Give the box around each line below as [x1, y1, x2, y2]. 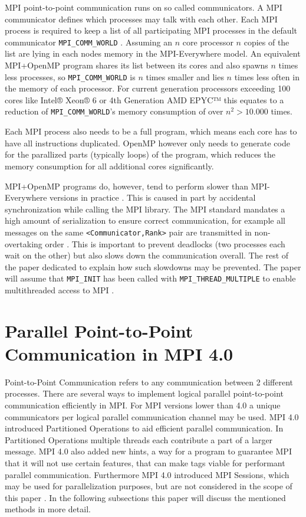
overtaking [5, 237, 42, 250]
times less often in [234, 70, 300, 83]
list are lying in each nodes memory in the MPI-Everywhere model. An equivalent [5, 47, 301, 60]
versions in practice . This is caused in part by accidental [50, 191, 256, 204]
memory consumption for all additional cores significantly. [5, 159, 214, 172]
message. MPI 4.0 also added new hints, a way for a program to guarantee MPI [5, 445, 292, 457]
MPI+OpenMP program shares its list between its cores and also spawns [5, 59, 268, 71]
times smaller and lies [146, 70, 224, 83]
